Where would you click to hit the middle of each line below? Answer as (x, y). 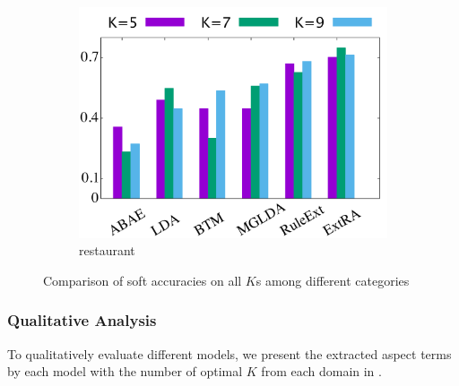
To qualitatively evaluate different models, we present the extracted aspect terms (229, 353)
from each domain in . (321, 371)
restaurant (107, 250)
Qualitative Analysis (82, 320)
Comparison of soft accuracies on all (143, 280)
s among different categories (333, 280)
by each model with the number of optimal (125, 371)
